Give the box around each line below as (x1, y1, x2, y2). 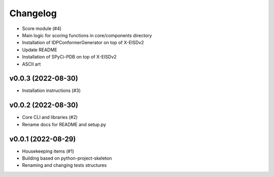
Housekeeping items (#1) (22, 148, 75, 154)
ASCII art (22, 61, 41, 67)
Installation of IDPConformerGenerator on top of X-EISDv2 (22, 40, 144, 46)
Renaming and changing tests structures (22, 162, 107, 168)
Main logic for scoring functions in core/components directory (22, 32, 152, 38)
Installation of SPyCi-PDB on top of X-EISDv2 (22, 54, 117, 60)
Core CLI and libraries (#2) (22, 114, 78, 121)
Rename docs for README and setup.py (22, 121, 107, 127)
